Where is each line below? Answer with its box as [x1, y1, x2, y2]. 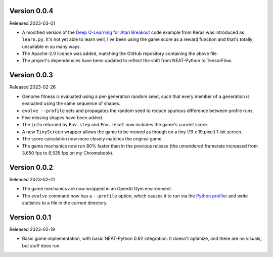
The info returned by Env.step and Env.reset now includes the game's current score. [22, 122, 208, 128]
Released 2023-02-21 [9, 176, 55, 182]
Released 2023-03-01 [9, 20, 56, 26]
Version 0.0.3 [9, 71, 53, 79]
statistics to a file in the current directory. [22, 199, 108, 205]
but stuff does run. [22, 242, 61, 248]
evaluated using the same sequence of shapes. [22, 100, 121, 107]
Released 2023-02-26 [9, 84, 56, 90]
